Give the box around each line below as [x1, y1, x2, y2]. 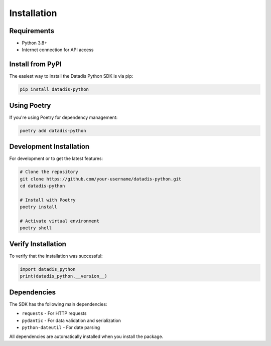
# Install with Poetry [20, 197, 76, 203]
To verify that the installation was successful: [9, 253, 103, 259]
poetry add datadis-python [20, 128, 86, 133]
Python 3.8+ [22, 40, 48, 46]
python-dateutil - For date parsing [22, 324, 100, 330]
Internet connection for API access [22, 47, 94, 53]
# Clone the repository [20, 169, 79, 175]
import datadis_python [20, 266, 76, 272]
